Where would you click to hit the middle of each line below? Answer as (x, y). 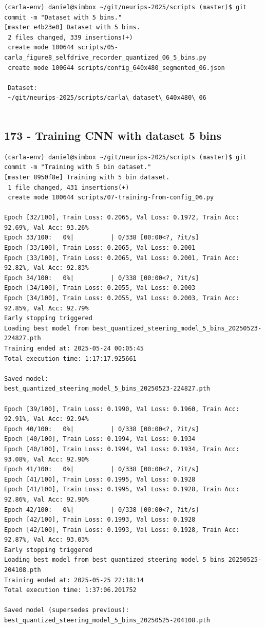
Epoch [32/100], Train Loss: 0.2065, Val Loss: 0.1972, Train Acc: (122, 218)
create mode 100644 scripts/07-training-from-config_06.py (111, 198)
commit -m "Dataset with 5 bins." (63, 17)
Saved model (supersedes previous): (67, 610)
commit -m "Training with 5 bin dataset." (78, 167)
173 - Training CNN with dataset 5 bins (113, 135)
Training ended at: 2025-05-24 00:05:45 (74, 349)
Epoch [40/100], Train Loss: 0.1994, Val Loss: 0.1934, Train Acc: (122, 449)
